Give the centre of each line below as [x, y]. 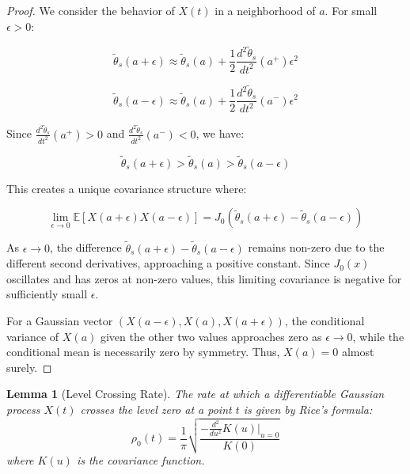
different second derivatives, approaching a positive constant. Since [168, 263]
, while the [378, 336]
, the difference [86, 247]
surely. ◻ [29, 367]
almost [358, 352]
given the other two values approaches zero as [211, 336]
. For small [351, 10]
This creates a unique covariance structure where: [127, 188]
